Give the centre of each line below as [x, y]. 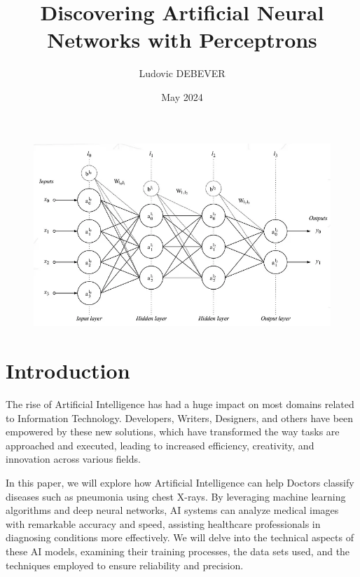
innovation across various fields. [73, 459]
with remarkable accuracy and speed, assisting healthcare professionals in [163, 523]
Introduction [68, 371]
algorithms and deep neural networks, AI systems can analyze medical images [172, 510]
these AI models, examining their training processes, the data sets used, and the [178, 551]
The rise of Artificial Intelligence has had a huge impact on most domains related [180, 404]
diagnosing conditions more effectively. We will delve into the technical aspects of [180, 537]
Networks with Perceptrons [182, 40]
